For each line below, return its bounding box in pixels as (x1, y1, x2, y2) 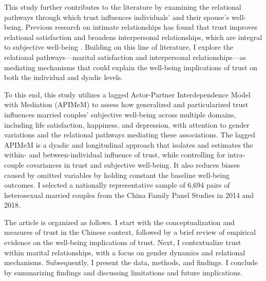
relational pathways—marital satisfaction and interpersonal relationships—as (4, 51, 246, 62)
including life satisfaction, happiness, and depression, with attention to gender (4, 119, 250, 130)
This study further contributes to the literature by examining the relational (4, 2, 241, 12)
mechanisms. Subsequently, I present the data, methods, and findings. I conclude (4, 257, 258, 268)
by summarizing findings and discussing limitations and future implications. (4, 267, 242, 277)
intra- (227, 149, 245, 160)
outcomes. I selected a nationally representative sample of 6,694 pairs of (4, 179, 230, 190)
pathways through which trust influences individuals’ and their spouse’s (4, 11, 230, 22)
